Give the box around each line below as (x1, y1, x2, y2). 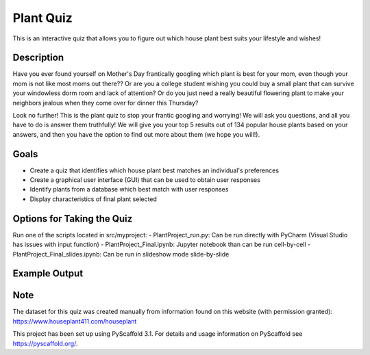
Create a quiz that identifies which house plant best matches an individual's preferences (29, 166, 280, 174)
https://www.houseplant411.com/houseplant (12, 317, 137, 325)
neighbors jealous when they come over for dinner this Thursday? (12, 98, 199, 107)
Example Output (12, 267, 84, 280)
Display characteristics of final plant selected (29, 195, 158, 203)
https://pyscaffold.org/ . (12, 339, 78, 347)
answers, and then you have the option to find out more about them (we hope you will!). (12, 130, 260, 138)
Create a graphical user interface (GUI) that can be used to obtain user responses (29, 176, 260, 184)
